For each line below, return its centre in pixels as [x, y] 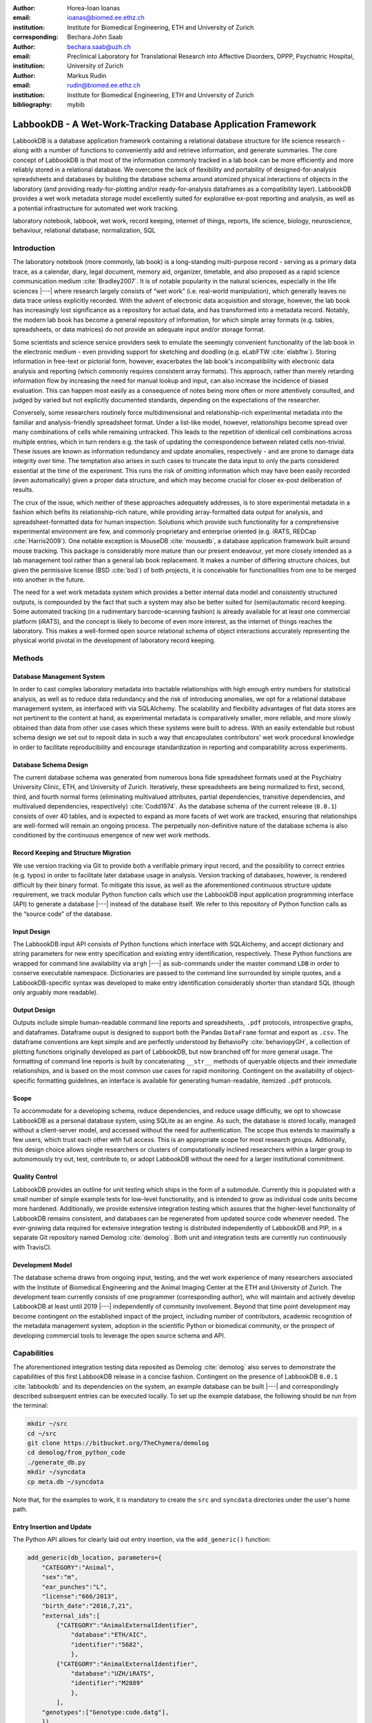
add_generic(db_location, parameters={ [94, 1558]
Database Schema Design [51, 764]
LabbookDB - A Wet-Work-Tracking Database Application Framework [165, 124]
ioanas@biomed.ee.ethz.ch [106, 18]
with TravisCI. [32, 1247]
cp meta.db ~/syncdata [65, 1481]
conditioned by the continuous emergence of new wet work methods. [112, 835]
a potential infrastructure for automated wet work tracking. [96, 208]
